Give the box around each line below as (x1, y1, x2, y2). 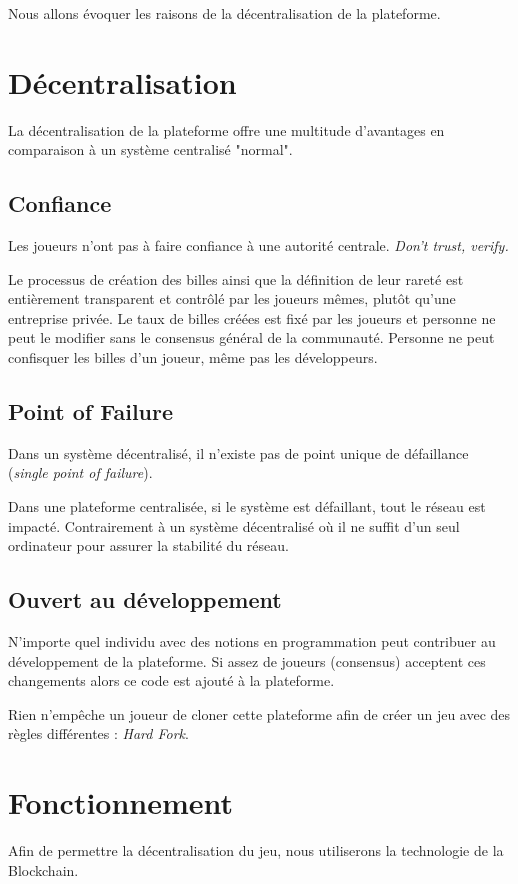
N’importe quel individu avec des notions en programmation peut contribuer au (8, 631, 496, 652)
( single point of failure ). (8, 462, 153, 483)
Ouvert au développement (8, 584, 282, 615)
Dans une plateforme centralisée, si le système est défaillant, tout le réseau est (8, 496, 486, 517)
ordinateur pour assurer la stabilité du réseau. (8, 535, 289, 556)
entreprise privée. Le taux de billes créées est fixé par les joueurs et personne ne (8, 307, 496, 328)
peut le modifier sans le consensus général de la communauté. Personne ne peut (8, 327, 495, 348)
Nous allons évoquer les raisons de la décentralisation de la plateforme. (8, 3, 441, 23)
